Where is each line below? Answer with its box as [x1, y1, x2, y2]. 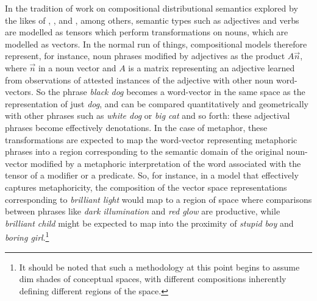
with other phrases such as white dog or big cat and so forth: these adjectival [5, 109, 290, 122]
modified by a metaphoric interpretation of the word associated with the [30, 157, 301, 169]
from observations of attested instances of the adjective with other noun [5, 73, 274, 86]
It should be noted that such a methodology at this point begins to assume [19, 260, 300, 273]
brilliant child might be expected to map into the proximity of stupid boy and [5, 216, 294, 229]
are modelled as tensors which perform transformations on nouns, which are [5, 26, 288, 38]
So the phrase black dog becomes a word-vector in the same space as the [36, 85, 305, 98]
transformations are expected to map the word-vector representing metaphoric [5, 133, 297, 146]
